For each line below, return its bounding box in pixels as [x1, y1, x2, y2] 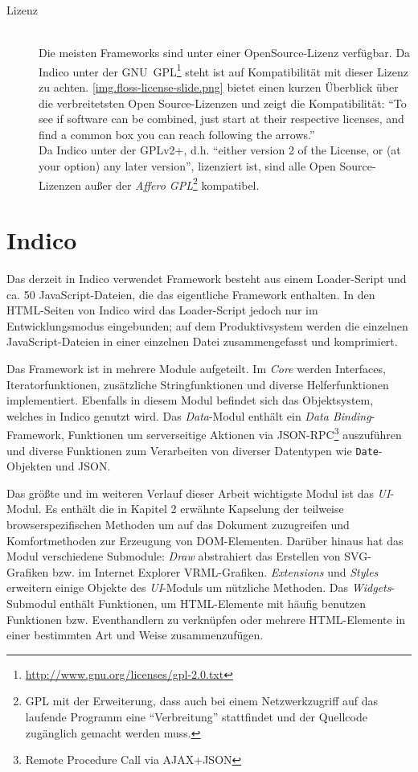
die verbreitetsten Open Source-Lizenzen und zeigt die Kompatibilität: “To [39, 94, 407, 111]
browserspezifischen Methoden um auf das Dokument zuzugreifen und [6, 516, 350, 532]
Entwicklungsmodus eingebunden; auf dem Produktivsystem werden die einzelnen [6, 317, 408, 334]
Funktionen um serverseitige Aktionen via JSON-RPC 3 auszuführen [68, 424, 402, 442]
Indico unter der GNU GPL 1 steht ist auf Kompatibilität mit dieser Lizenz [39, 60, 409, 80]
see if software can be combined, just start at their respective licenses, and [39, 110, 404, 127]
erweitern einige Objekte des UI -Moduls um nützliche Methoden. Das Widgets [6, 579, 391, 596]
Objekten [6, 458, 52, 474]
